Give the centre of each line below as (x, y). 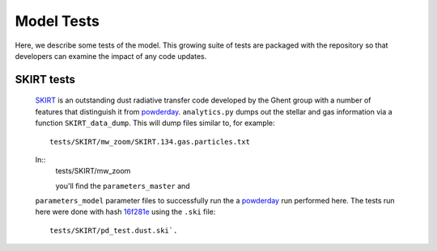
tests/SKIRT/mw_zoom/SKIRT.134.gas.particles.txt (150, 142)
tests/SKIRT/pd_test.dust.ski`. (114, 230)
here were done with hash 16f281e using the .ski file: (125, 212)
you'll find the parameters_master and (123, 186)
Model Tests (57, 21)
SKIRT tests (45, 79)
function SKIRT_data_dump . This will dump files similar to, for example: (155, 123)
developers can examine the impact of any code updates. (111, 56)
